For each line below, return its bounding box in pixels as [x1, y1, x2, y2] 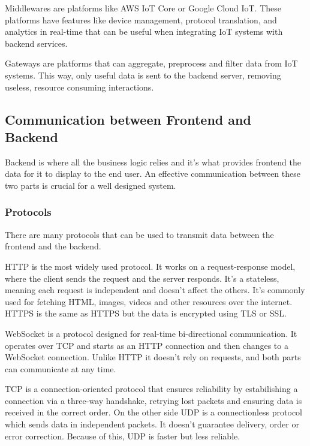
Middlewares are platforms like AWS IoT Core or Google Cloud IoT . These [5, 2, 281, 14]
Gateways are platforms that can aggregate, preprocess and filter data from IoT [5, 57, 298, 70]
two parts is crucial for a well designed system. [5, 179, 176, 191]
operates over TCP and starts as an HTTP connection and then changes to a [5, 339, 288, 351]
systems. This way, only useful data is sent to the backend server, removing [5, 68, 281, 81]
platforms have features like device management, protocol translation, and [5, 13, 277, 26]
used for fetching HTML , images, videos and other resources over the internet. [5, 295, 293, 308]
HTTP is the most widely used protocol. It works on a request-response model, [5, 260, 296, 272]
